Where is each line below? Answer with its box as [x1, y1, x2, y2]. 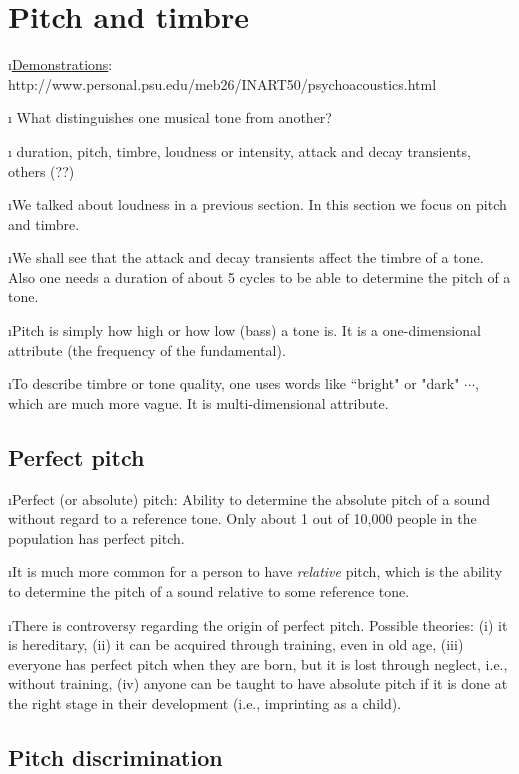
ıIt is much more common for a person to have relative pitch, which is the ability [8, 561, 503, 582]
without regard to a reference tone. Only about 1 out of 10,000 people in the [8, 508, 477, 529]
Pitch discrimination [8, 741, 223, 772]
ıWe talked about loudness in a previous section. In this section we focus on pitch [8, 194, 507, 215]
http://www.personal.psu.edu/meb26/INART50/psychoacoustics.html [8, 73, 437, 94]
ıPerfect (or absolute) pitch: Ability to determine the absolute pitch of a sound [8, 488, 491, 509]
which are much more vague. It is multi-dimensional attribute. [8, 392, 389, 413]
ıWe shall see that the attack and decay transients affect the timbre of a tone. [8, 247, 484, 268]
